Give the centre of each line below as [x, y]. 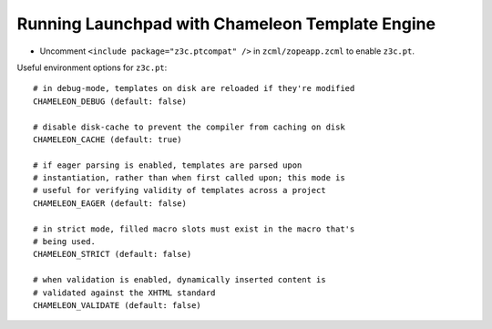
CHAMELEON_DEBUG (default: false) [110, 101]
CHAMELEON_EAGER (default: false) [110, 203]
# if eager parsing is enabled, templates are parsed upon [168, 165]
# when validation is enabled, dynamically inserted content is [180, 280]
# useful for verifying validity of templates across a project [180, 190]
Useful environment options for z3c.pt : [92, 67]
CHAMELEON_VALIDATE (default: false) [118, 305]
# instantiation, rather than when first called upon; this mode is [189, 178]
